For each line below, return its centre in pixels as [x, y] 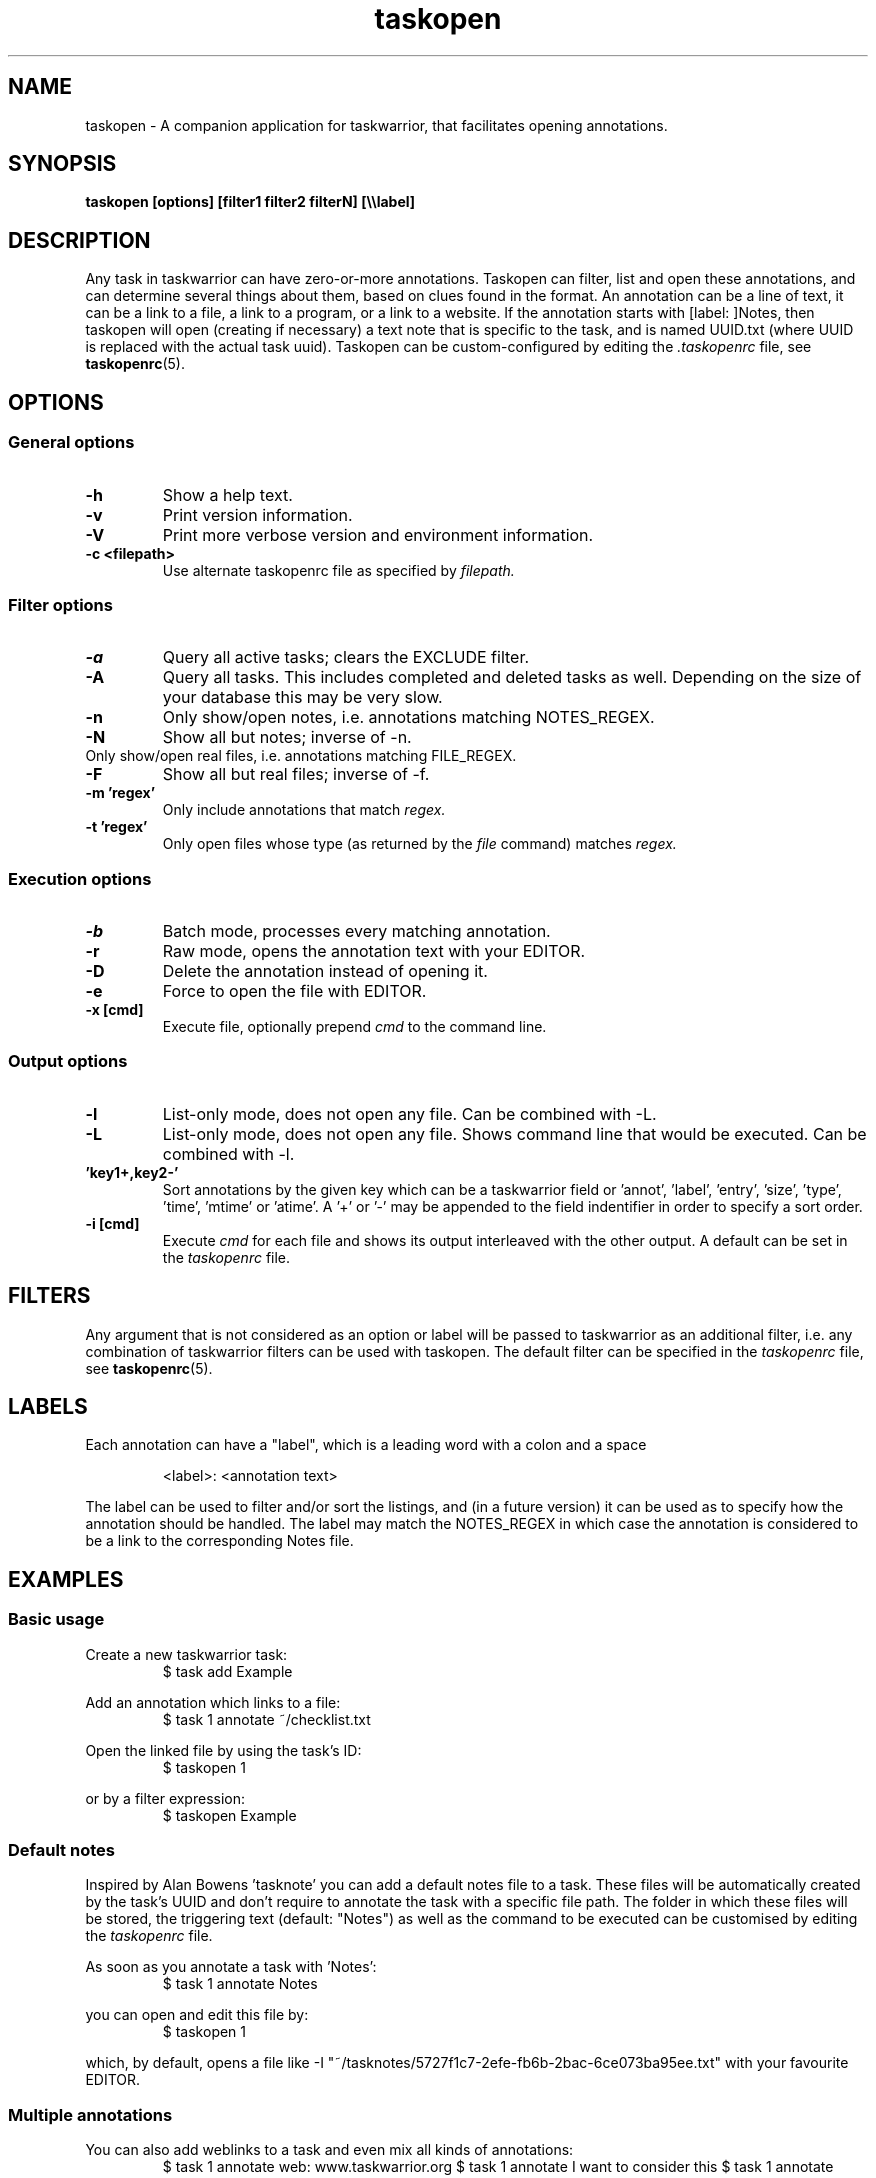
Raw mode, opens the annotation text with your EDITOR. [374, 951]
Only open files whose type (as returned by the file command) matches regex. [419, 844]
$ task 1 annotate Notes [240, 1984]
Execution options [80, 878]
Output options [68, 1061]
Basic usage [56, 1619]
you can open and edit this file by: [197, 2015]
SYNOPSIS [62, 164]
